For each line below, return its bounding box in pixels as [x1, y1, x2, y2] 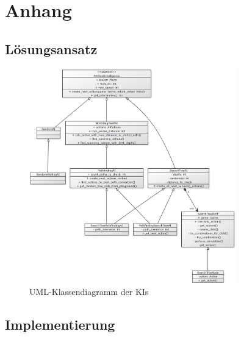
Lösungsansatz [5, 39, 98, 58]
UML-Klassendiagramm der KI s [29, 285, 149, 298]
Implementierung [5, 315, 115, 334]
